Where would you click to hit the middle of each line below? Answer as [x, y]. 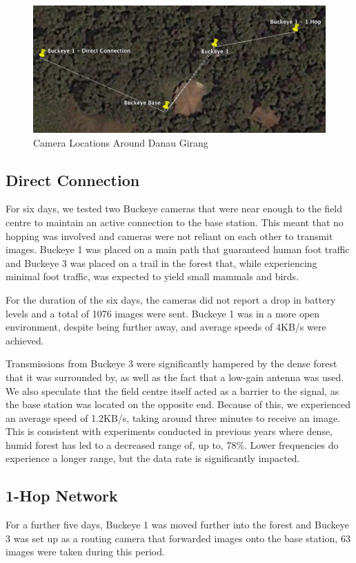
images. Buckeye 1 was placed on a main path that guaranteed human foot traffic [178, 249]
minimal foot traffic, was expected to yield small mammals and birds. [152, 276]
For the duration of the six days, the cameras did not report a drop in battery [171, 299]
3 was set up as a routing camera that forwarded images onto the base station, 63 [178, 538]
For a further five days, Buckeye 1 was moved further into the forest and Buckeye [178, 525]
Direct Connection [73, 179]
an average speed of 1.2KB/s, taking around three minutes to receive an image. [173, 417]
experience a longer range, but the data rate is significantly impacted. [153, 458]
